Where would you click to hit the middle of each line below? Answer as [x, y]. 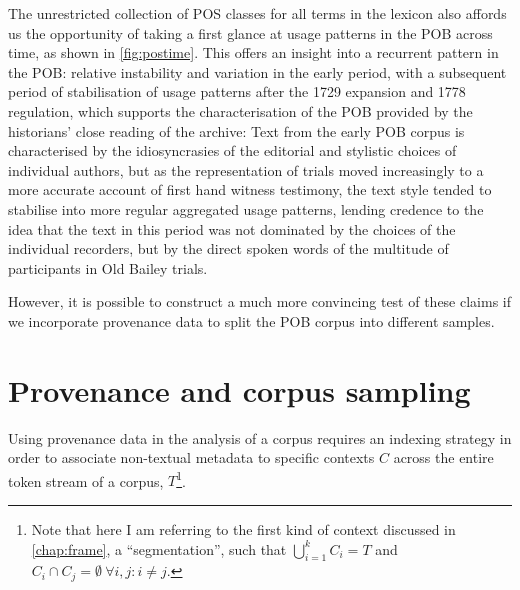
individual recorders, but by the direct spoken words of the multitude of [228, 248]
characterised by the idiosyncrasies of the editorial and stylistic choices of [232, 150]
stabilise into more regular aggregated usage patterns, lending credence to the [246, 208]
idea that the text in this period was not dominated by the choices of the [232, 228]
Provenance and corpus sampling [239, 389]
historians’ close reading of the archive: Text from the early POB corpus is [236, 130]
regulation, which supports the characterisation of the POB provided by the [240, 110]
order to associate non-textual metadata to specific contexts [191, 457]
